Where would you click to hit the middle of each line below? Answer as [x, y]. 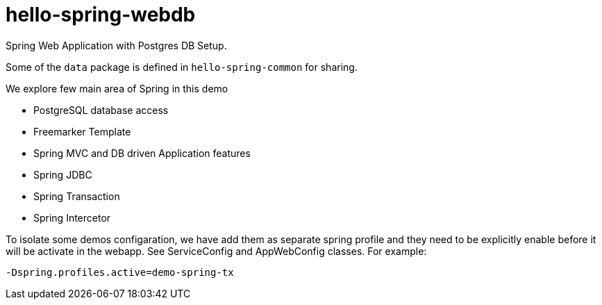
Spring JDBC [63, 174]
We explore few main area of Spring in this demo [117, 88]
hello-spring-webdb [101, 15]
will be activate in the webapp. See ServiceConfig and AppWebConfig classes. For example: [216, 251]
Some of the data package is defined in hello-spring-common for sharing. [182, 67]
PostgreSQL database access [101, 110]
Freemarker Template [82, 131]
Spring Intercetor [72, 217]
